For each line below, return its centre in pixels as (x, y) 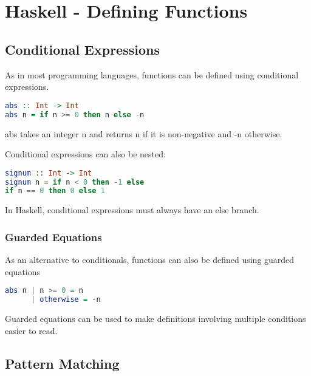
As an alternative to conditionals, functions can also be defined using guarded (150, 260)
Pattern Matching (62, 363)
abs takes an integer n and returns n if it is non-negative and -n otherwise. (144, 133)
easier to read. (31, 330)
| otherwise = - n (66, 300)
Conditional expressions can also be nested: (85, 154)
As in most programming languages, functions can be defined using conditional (152, 74)
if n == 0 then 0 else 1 (55, 191)
